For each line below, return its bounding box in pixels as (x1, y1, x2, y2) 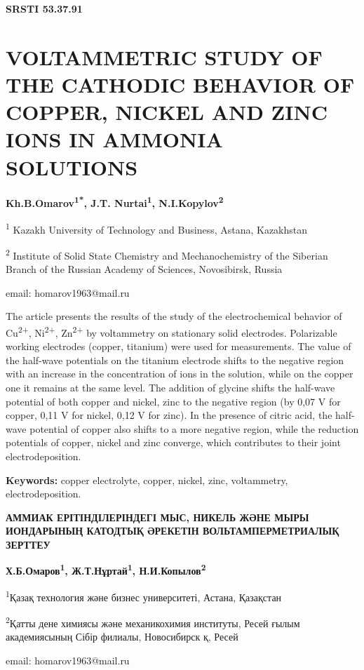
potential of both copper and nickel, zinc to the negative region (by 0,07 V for (6, 394, 341, 408)
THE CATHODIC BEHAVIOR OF (6, 69, 355, 98)
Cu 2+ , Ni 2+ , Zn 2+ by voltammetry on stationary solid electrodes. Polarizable (6, 323, 337, 340)
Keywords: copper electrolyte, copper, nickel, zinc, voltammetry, (6, 472, 288, 487)
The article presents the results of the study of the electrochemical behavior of (6, 309, 342, 323)
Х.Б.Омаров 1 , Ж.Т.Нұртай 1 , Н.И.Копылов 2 (6, 561, 206, 578)
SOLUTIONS (6, 152, 138, 181)
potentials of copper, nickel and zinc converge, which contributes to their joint (6, 435, 341, 450)
